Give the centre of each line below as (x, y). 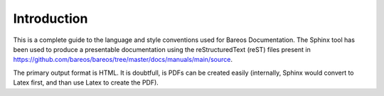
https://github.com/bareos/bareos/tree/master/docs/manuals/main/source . (123, 60)
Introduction (50, 18)
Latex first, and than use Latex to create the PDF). (86, 82)
